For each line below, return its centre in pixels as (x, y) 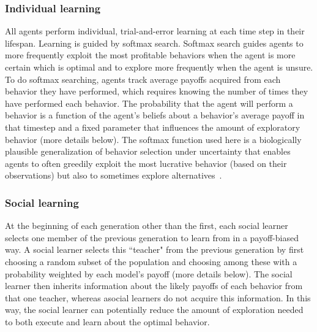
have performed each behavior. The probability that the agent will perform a (149, 103)
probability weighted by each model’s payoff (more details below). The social (149, 273)
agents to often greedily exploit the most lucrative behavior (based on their (146, 163)
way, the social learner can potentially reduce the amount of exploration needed (154, 310)
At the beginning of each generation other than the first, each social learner (147, 226)
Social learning (42, 202)
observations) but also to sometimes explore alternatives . (114, 175)
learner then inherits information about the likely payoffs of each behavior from (154, 286)
